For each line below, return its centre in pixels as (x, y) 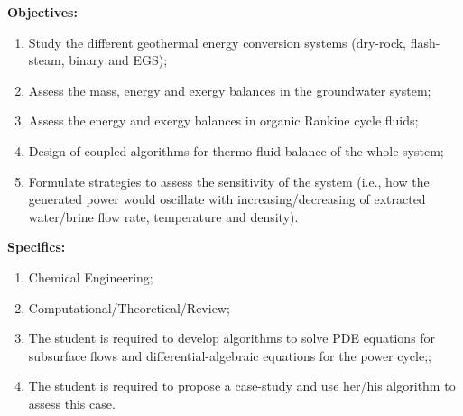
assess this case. (72, 403)
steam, (46, 60)
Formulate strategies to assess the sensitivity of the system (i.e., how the (229, 181)
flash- (425, 42)
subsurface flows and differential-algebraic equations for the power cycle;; (230, 355)
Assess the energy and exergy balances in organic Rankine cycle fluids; (223, 120)
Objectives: (42, 12)
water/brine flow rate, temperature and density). (163, 216)
